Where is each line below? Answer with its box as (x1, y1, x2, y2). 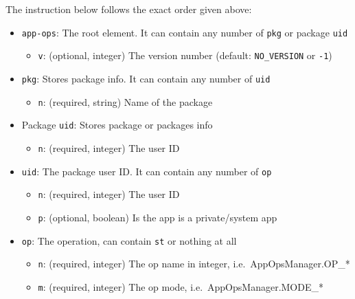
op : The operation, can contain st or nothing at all (21, 233, 237, 247)
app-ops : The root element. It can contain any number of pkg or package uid (21, 25, 348, 39)
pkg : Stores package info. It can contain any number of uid (21, 71, 271, 85)
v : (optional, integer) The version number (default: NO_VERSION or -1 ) (38, 48, 332, 63)
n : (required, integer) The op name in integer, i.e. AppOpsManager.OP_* (38, 256, 350, 271)
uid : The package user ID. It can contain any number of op (21, 164, 272, 178)
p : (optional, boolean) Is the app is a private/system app (38, 210, 277, 224)
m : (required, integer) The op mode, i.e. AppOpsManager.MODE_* (38, 279, 323, 294)
